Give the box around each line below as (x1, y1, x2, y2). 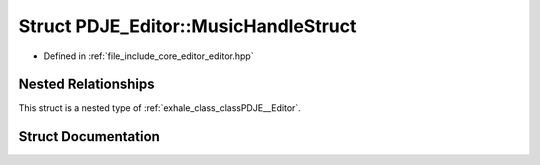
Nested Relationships (18, 76, 155, 93)
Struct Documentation (18, 128, 160, 145)
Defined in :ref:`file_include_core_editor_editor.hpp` (43, 50, 254, 62)
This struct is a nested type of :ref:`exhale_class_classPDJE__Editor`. (18, 102, 302, 114)
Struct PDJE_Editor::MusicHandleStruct (18, 15, 357, 37)
